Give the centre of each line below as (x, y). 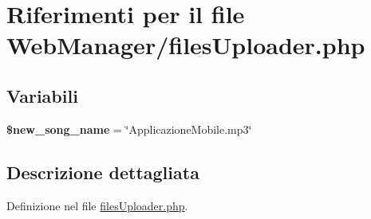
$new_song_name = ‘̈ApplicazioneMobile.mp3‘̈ (129, 129)
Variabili (42, 95)
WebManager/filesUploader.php (186, 45)
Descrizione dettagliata (103, 172)
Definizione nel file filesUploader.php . (97, 205)
